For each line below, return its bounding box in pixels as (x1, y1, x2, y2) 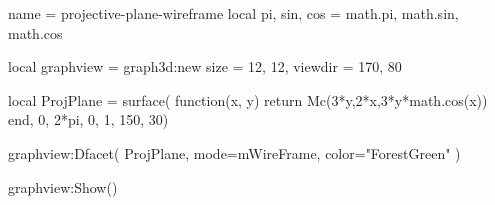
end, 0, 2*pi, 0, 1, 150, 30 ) (8, 109, 169, 130)
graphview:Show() (8, 176, 118, 197)
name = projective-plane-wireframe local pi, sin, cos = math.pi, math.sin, (8, 3, 459, 23)
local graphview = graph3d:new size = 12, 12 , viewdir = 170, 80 (8, 56, 402, 77)
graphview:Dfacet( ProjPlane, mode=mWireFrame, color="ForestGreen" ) (8, 142, 461, 163)
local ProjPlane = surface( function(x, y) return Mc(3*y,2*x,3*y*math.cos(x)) (8, 89, 488, 110)
